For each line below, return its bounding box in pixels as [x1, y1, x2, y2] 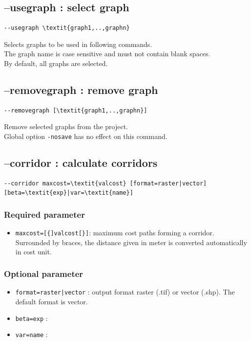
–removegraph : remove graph [4, 82, 158, 97]
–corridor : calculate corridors [4, 155, 158, 170]
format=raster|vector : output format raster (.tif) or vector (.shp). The [15, 287, 235, 297]
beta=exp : [15, 313, 48, 323]
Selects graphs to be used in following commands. [4, 39, 152, 49]
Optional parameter [4, 268, 84, 279]
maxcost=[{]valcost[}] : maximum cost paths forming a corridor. [15, 227, 214, 238]
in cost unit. [15, 247, 52, 257]
